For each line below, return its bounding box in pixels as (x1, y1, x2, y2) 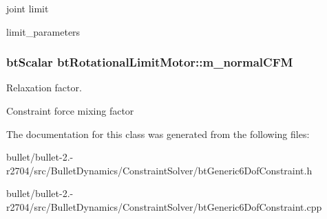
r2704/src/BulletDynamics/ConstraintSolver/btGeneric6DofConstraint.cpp (6, 199, 322, 214)
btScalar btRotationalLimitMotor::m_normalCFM (6, 54, 293, 71)
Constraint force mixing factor (6, 104, 134, 117)
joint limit (6, 1, 49, 15)
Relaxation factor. (6, 80, 82, 95)
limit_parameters (6, 24, 81, 38)
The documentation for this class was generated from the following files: (6, 126, 310, 141)
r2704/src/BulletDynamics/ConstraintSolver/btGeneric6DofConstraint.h (6, 163, 313, 177)
